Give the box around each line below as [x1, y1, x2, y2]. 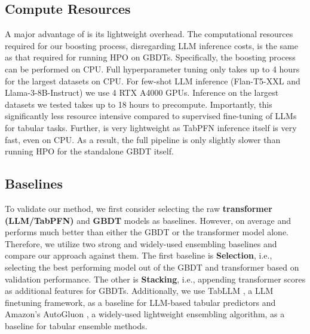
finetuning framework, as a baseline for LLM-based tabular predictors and [5, 296, 276, 308]
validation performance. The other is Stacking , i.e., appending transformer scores [5, 272, 306, 285]
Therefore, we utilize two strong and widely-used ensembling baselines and [5, 237, 277, 250]
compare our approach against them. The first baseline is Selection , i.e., [5, 249, 272, 262]
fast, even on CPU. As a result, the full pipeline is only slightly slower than [5, 133, 281, 145]
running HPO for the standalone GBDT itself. [5, 145, 174, 157]
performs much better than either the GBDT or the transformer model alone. [5, 226, 289, 238]
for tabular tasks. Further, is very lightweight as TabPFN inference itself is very [5, 121, 297, 133]
